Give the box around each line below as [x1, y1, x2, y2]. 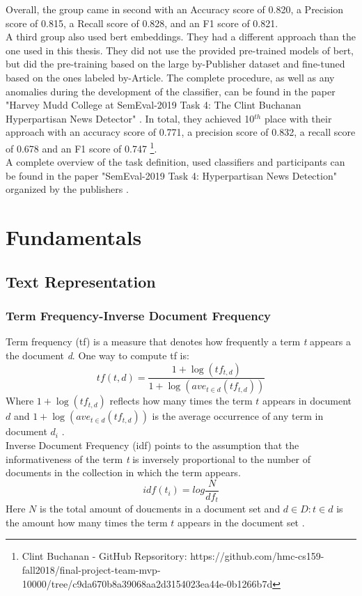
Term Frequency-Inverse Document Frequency [6, 307, 271, 324]
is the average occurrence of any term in [152, 409, 324, 423]
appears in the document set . [178, 515, 305, 529]
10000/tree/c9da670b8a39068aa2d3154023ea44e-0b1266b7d [22, 576, 273, 590]
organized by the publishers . [6, 182, 129, 196]
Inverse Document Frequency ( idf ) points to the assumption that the [6, 438, 299, 452]
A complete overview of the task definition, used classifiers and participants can [6, 155, 345, 169]
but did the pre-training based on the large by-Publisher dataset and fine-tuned [6, 56, 345, 71]
